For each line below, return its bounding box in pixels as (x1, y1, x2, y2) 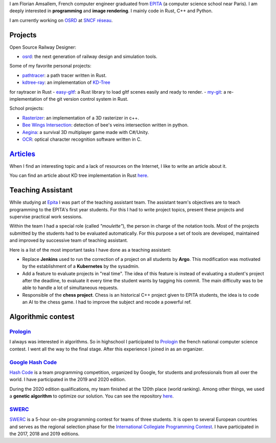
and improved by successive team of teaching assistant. (9, 237, 128, 243)
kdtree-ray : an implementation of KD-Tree (22, 79, 110, 85)
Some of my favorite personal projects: (9, 63, 91, 69)
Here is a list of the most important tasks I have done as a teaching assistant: (9, 247, 171, 253)
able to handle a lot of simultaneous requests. (22, 284, 119, 291)
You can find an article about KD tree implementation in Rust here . (9, 172, 149, 179)
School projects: (9, 105, 44, 112)
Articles (9, 149, 36, 158)
